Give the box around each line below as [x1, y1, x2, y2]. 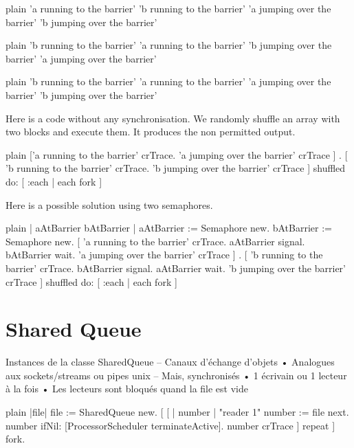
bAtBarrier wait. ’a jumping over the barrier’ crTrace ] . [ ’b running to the [5, 247, 323, 262]
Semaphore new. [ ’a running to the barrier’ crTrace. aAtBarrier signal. [5, 234, 305, 248]
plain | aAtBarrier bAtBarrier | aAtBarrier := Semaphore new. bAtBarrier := [5, 221, 332, 235]
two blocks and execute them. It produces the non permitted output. [5, 124, 296, 139]
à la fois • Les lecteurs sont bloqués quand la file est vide [5, 381, 248, 396]
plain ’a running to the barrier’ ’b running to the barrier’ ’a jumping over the [5, 1, 331, 15]
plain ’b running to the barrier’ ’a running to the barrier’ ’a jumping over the [5, 74, 331, 89]
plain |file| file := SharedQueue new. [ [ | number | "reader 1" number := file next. [5, 405, 349, 418]
